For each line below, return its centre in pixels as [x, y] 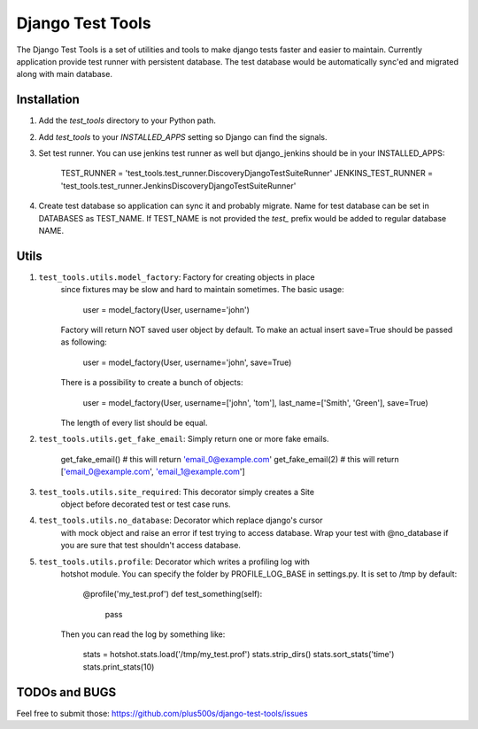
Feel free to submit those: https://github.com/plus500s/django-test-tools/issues [162, 713]
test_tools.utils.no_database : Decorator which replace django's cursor [181, 520]
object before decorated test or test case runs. [146, 504]
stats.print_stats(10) [119, 667]
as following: [84, 342]
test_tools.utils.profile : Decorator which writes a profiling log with [174, 562]
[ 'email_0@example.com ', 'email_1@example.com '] [153, 472]
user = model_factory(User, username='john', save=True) [187, 362]
